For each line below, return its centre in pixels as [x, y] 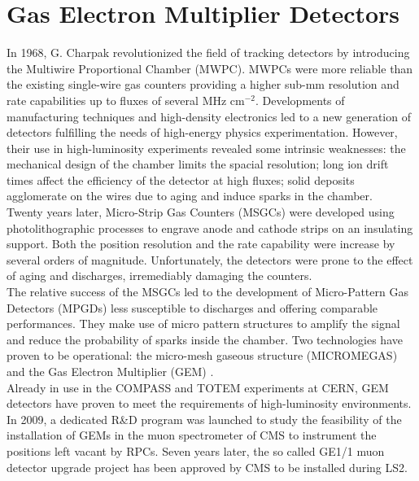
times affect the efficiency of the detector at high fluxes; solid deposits [181, 179]
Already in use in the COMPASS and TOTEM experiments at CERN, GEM [198, 387]
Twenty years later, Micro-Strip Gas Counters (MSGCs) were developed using [201, 212]
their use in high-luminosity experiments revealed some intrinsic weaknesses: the [206, 148]
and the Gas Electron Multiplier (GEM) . [110, 371]
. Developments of [300, 100]
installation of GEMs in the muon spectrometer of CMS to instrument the [192, 435]
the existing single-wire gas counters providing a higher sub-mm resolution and [203, 84]
